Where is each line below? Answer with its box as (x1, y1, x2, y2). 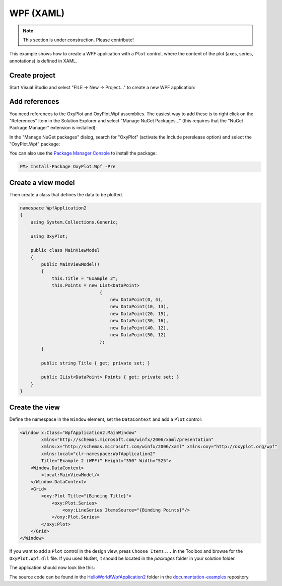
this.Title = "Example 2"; (51, 275, 118, 281)
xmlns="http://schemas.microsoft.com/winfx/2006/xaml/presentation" (41, 436, 214, 443)
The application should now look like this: (9, 564, 95, 571)
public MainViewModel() (41, 262, 100, 267)
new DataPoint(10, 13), (110, 304, 169, 310)
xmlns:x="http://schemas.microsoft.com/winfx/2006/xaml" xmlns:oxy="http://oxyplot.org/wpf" (41, 444, 278, 450)
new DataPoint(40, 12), (110, 325, 169, 331)
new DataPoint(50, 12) (110, 332, 166, 337)
